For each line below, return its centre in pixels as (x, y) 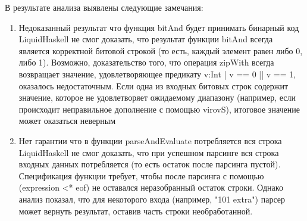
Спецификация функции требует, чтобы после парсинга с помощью (141, 175)
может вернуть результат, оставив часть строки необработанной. (136, 211)
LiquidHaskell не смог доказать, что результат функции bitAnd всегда (146, 39)
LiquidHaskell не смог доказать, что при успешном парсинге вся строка (149, 152)
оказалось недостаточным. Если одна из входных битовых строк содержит (153, 85)
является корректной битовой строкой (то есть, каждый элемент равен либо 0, (161, 50)
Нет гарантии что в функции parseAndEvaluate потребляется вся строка (150, 140)
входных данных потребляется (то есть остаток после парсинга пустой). (150, 164)
